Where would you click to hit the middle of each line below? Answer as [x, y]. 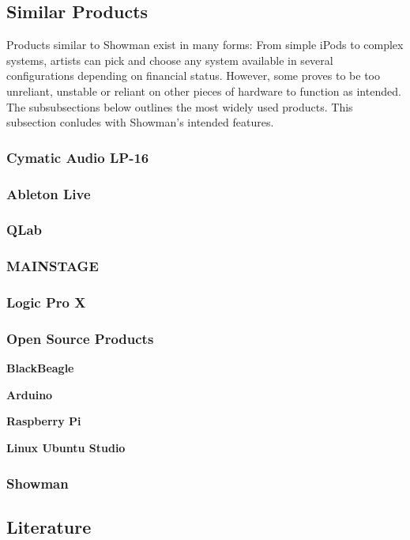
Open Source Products [80, 338]
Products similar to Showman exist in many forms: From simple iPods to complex [205, 45]
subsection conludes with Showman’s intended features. [140, 122]
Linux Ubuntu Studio [66, 447]
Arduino [30, 394]
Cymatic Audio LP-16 [78, 157]
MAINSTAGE [53, 266]
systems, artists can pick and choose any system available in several [170, 60]
